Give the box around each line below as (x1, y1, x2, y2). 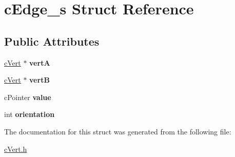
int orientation (4, 109, 55, 120)
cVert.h (4, 143, 27, 154)
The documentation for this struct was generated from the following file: (4, 126, 231, 136)
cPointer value (4, 91, 51, 102)
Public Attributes (4, 33, 100, 49)
